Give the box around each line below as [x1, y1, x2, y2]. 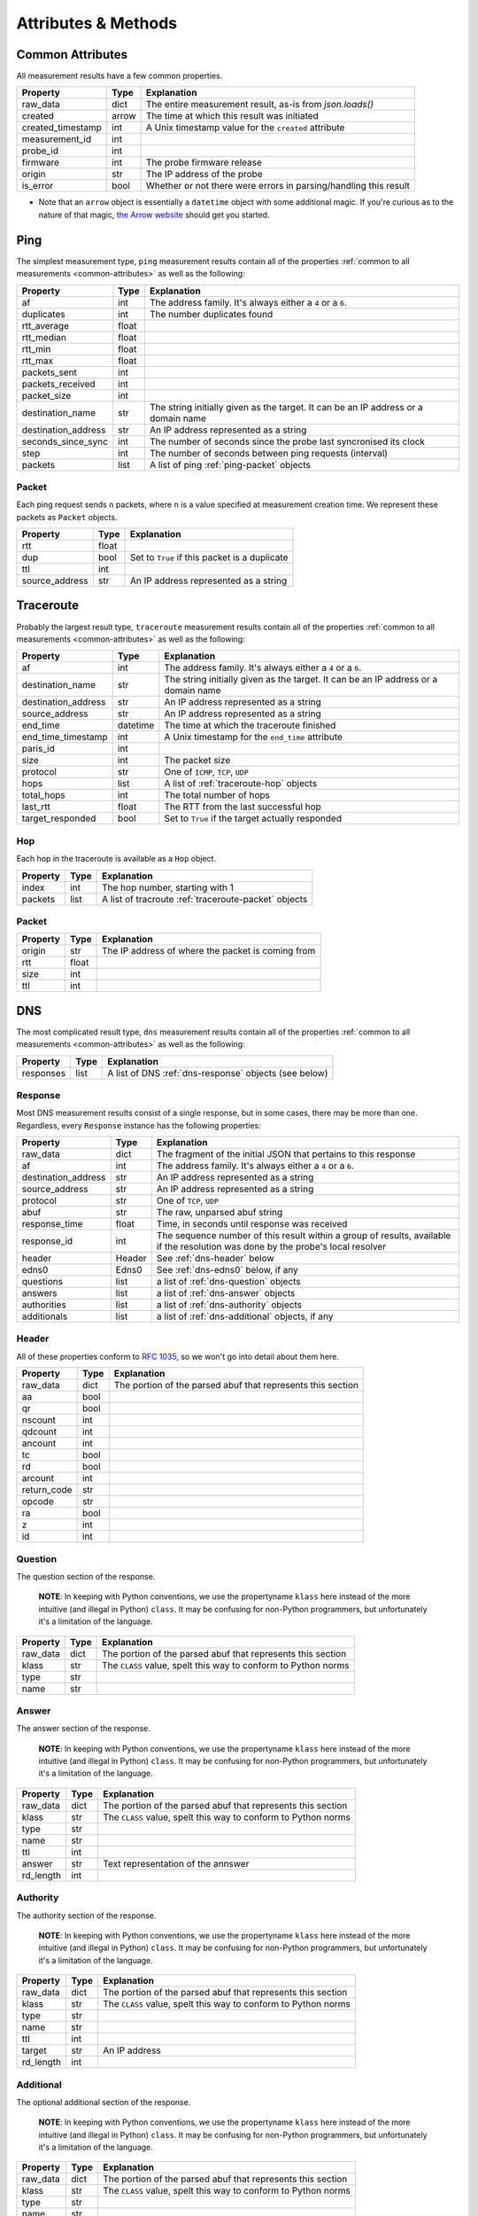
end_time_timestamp [21, 731, 108, 744]
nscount [21, 1414, 57, 1426]
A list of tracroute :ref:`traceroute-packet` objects [102, 893, 308, 905]
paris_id [21, 743, 55, 755]
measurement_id [21, 133, 92, 145]
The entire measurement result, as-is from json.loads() [145, 98, 374, 111]
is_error [21, 180, 54, 192]
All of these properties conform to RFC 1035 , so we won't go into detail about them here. [16, 1351, 340, 1362]
